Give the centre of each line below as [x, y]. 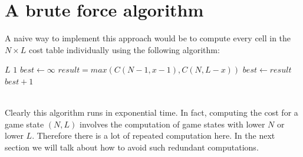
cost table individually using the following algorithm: [124, 49]
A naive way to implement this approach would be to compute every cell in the [148, 38]
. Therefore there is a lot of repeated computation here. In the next [154, 135]
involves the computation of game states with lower [172, 124]
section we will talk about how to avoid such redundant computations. [132, 147]
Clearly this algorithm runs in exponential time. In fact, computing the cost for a [151, 112]
